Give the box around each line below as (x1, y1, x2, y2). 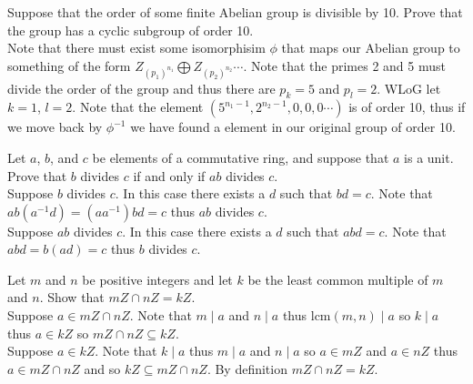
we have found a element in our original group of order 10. (130, 117, 456, 136)
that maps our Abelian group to (281, 38, 460, 57)
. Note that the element (72, 97, 204, 116)
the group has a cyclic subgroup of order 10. (7, 20, 254, 39)
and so (84, 359, 121, 378)
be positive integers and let (82, 269, 233, 288)
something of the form (7, 56, 131, 75)
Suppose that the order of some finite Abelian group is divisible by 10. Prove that (7, 3, 463, 21)
